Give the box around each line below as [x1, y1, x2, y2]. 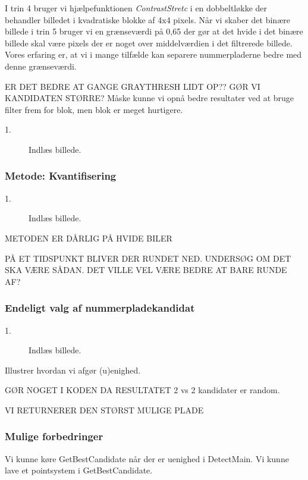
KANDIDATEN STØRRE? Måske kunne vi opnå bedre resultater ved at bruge [5, 92, 294, 104]
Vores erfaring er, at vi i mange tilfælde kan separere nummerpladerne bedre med [5, 48, 302, 61]
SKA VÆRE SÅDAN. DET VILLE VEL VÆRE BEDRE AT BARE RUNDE [5, 263, 287, 276]
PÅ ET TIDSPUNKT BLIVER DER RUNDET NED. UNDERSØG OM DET [5, 252, 291, 264]
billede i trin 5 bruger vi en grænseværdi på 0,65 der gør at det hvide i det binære [5, 25, 303, 37]
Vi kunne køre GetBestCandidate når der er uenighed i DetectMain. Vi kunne [5, 452, 289, 465]
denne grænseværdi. [5, 59, 77, 72]
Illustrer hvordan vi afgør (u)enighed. [5, 363, 141, 376]
